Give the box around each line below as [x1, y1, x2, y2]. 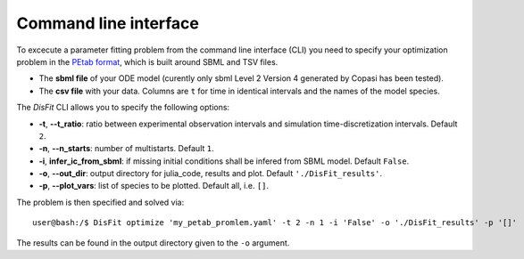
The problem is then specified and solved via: [16, 197, 185, 207]
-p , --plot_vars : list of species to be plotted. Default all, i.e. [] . [38, 181, 270, 191]
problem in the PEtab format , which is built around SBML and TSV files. [16, 56, 279, 67]
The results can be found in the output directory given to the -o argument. [16, 237, 290, 248]
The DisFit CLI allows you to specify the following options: [16, 102, 230, 113]
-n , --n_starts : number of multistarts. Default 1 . [38, 143, 214, 154]
